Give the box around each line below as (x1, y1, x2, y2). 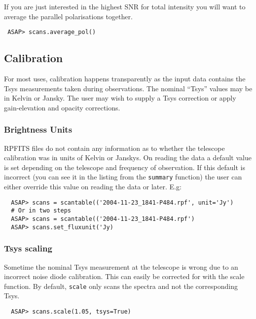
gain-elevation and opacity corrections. (4, 102, 120, 112)
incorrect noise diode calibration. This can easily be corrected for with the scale (4, 271, 245, 282)
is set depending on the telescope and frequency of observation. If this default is (4, 162, 245, 172)
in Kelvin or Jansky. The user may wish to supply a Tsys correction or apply (4, 93, 236, 103)
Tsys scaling (4, 242, 52, 254)
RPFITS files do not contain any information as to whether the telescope (4, 142, 225, 153)
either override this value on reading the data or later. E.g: (4, 181, 182, 192)
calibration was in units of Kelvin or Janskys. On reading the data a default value (4, 152, 252, 163)
